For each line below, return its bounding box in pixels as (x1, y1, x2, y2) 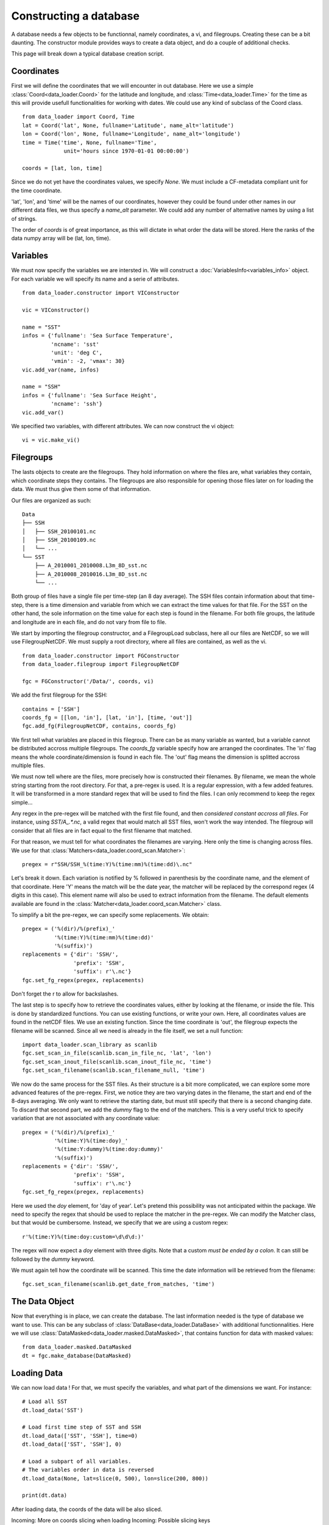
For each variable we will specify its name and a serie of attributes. (11, 275, 180, 282)
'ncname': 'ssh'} (51, 400, 103, 407)
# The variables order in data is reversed (22, 1466, 154, 1473)
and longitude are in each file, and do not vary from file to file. (11, 618, 167, 625)
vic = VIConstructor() (22, 306, 90, 314)
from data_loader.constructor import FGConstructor (22, 652, 180, 659)
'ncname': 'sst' (51, 340, 100, 348)
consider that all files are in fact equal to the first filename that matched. (11, 827, 192, 834)
